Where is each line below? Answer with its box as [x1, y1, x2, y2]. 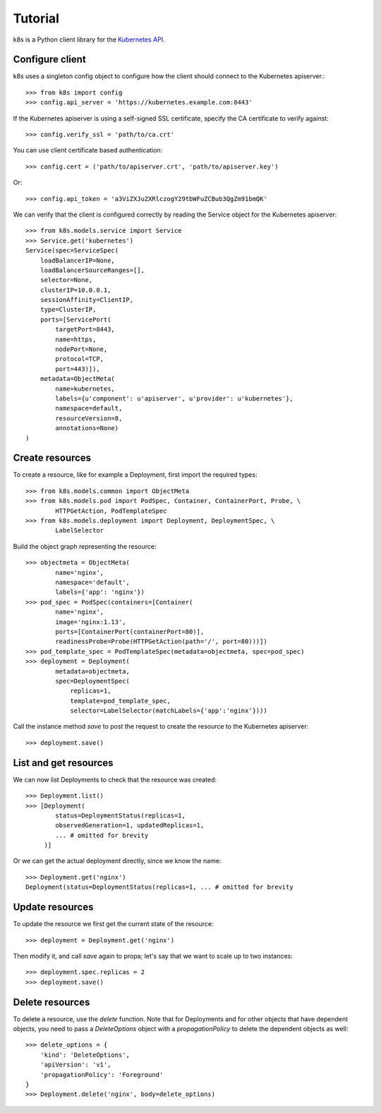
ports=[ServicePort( [40, 315, 111, 324]
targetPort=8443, [55, 325, 116, 334]
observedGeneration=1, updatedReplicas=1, [55, 822, 205, 829]
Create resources [13, 452, 92, 464]
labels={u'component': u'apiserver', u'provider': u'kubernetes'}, [55, 395, 294, 402]
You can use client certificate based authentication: [13, 146, 163, 154]
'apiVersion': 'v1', [40, 1061, 111, 1069]
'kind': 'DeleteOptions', [40, 1051, 131, 1059]
